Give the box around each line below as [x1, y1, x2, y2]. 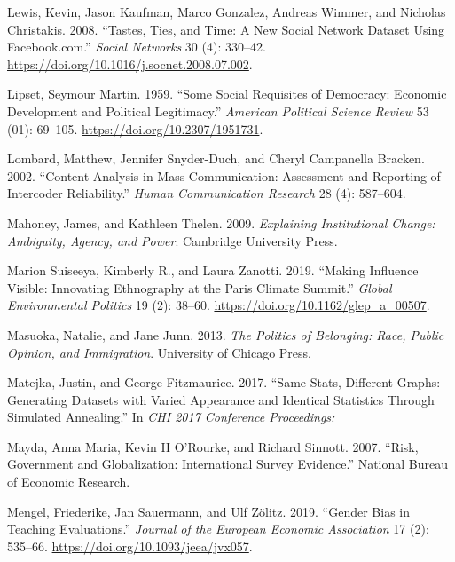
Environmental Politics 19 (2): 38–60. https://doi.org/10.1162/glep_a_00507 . [7, 296, 430, 314]
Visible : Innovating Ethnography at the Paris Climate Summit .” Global [7, 278, 392, 297]
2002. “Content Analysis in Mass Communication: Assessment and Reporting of [7, 166, 441, 185]
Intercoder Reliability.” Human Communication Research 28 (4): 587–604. [7, 184, 406, 202]
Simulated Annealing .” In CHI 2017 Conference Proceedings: [7, 408, 335, 426]
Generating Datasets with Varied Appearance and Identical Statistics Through [7, 390, 435, 408]
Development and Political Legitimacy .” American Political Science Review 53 [7, 101, 429, 120]
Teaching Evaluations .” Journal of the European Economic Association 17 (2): [7, 519, 429, 538]
